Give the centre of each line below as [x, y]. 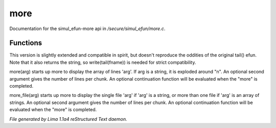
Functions [26, 43]
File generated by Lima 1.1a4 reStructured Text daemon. [68, 119]
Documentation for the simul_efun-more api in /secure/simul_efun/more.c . [87, 29]
